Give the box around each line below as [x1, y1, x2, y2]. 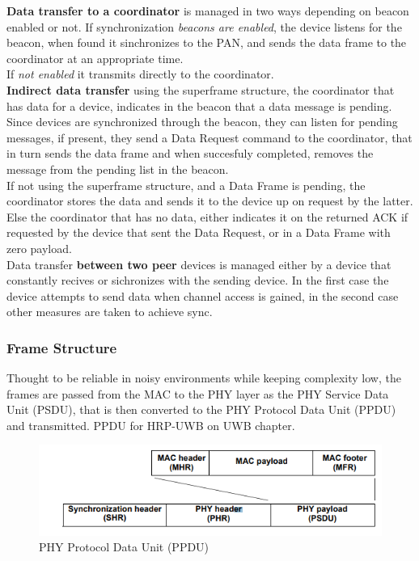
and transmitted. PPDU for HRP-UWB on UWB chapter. [6, 416, 295, 433]
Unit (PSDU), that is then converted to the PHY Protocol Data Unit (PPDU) [6, 401, 396, 418]
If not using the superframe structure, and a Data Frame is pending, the [6, 176, 366, 193]
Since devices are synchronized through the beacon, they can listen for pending [6, 113, 398, 130]
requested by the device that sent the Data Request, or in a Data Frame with [6, 224, 391, 241]
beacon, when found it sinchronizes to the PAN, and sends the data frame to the [6, 34, 407, 51]
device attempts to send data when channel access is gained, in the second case [6, 287, 399, 304]
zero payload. [6, 239, 72, 256]
